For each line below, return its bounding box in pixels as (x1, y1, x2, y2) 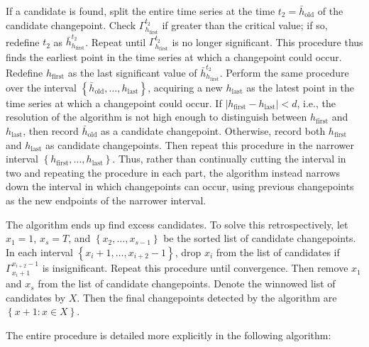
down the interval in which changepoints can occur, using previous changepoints (6, 179, 354, 194)
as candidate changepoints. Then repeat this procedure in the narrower (45, 137, 354, 152)
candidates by (6, 290, 66, 304)
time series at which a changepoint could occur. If (6, 95, 222, 110)
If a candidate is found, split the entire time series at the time (6, 4, 275, 18)
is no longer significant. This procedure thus (172, 34, 363, 49)
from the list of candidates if (216, 244, 340, 259)
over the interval (6, 79, 77, 94)
